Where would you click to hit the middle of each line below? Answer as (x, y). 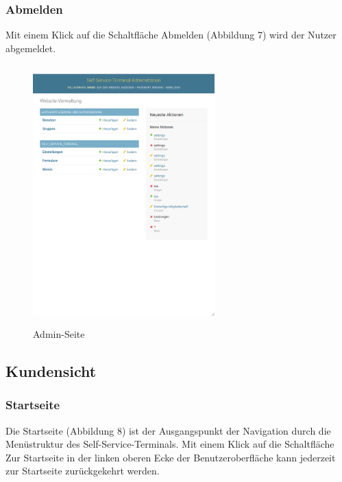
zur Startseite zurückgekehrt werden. (83, 471)
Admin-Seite (59, 333)
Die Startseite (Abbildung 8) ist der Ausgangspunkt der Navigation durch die (168, 430)
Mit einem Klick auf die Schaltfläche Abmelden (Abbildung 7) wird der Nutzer (171, 35)
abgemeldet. (31, 48)
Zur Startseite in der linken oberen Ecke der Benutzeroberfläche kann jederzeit (171, 457)
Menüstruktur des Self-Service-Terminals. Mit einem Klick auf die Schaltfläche (170, 444)
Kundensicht (51, 370)
